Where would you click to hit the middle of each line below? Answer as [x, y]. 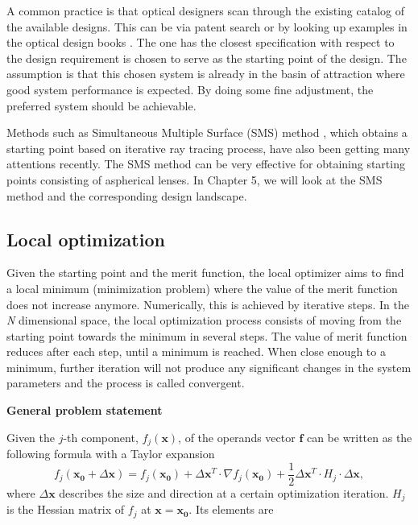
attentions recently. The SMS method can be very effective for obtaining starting [206, 164]
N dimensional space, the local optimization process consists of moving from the [204, 320]
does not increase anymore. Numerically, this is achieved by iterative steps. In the [208, 304]
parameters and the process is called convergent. [126, 383]
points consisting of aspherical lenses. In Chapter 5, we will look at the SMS [195, 179]
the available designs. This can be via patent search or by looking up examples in [207, 26]
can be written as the [359, 437]
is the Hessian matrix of [66, 509]
